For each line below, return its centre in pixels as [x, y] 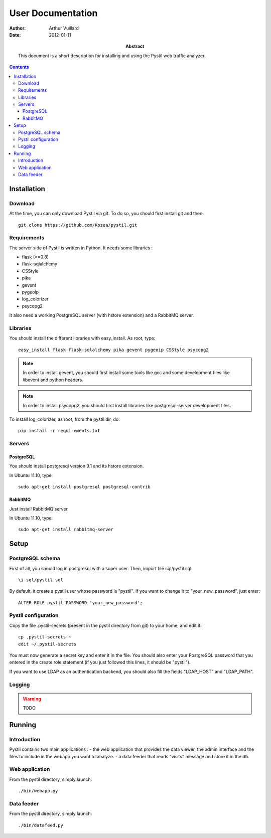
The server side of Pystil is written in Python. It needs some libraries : [81, 248]
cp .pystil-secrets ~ [45, 637]
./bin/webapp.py [38, 791]
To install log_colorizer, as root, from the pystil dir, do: [64, 419]
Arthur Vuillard [64, 28]
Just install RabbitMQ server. [39, 509]
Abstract [135, 46]
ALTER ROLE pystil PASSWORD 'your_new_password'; [81, 603]
